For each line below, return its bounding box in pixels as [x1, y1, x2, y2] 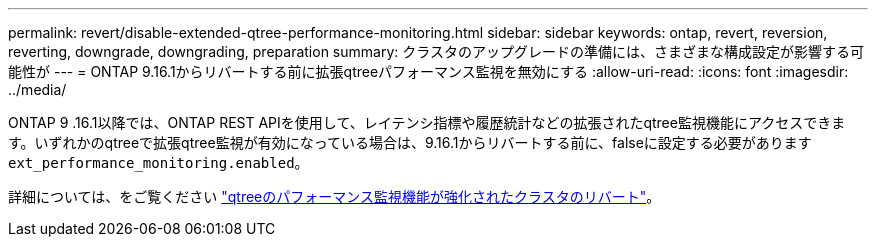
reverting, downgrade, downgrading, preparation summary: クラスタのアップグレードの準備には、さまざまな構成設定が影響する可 [8, 43, 864, 60]
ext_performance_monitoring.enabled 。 [8, 154, 309, 171]
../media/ [8, 81, 67, 98]
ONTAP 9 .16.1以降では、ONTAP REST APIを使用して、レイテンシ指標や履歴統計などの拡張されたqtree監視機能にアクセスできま [8, 114, 846, 131]
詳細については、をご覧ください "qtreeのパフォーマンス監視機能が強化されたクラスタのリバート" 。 [8, 188, 661, 205]
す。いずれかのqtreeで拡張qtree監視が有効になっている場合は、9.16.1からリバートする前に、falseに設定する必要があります [8, 134, 812, 151]
